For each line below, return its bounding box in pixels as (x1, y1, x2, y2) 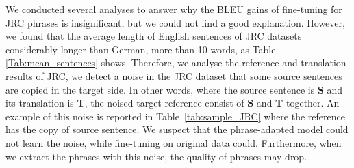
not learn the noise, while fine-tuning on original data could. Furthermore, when (5, 135, 342, 150)
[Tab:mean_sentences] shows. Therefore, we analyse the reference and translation (5, 55, 346, 70)
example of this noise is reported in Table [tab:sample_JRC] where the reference (5, 109, 345, 123)
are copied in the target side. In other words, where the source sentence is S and (5, 82, 343, 96)
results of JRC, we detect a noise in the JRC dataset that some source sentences (5, 68, 342, 83)
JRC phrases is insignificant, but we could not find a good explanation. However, (5, 15, 345, 29)
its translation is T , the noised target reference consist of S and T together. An (5, 96, 340, 110)
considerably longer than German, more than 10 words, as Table (5, 42, 276, 56)
